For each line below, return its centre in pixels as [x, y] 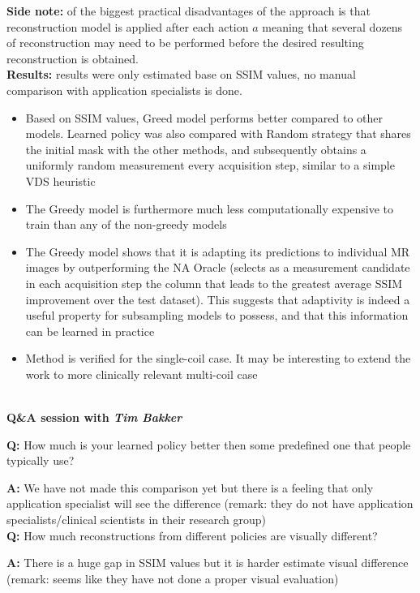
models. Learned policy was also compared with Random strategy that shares [218, 133]
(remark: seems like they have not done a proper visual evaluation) [173, 578]
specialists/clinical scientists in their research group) [136, 520]
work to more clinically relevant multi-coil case [141, 374]
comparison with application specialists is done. [124, 90]
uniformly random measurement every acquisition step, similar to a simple [210, 165]
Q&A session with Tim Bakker [94, 417]
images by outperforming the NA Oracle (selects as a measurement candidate [218, 267]
